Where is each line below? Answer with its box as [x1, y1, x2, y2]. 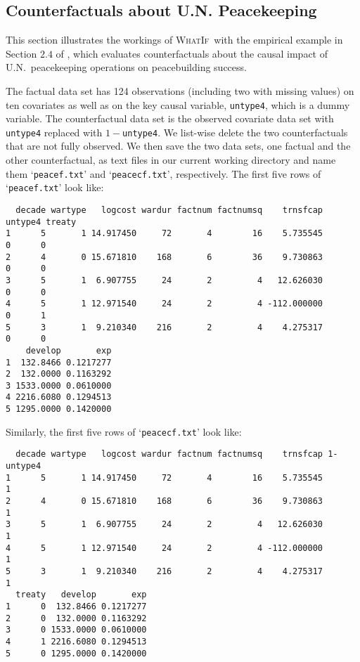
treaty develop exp [15, 590, 147, 600]
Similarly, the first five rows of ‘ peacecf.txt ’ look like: [6, 424, 242, 439]
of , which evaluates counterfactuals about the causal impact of [56, 46, 328, 60]
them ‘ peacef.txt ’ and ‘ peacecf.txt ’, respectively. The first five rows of [6, 166, 321, 181]
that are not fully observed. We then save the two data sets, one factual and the [6, 138, 351, 153]
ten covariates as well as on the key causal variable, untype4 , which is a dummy [6, 97, 350, 112]
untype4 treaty [6, 216, 77, 227]
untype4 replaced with [6, 124, 103, 139]
